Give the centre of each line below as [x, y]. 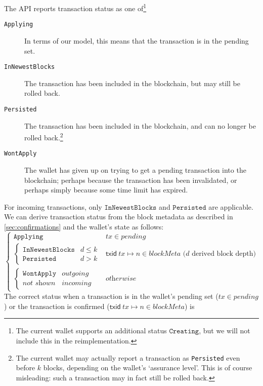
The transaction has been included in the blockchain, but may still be [132, 83]
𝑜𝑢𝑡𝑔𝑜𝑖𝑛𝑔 [75, 273]
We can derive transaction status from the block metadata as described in [119, 217]
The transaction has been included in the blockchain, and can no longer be [140, 125]
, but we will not [225, 331]
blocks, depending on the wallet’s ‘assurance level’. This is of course [148, 368]
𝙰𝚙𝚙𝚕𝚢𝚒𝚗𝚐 [28, 236]
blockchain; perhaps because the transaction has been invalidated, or [131, 180]
